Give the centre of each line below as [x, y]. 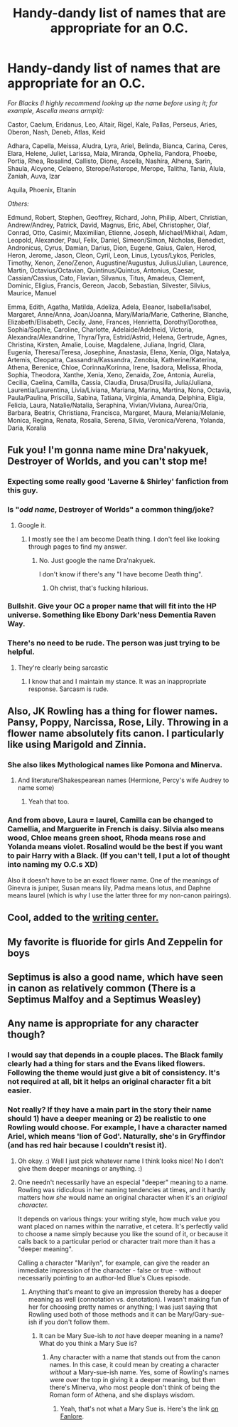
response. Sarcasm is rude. [68, 689]
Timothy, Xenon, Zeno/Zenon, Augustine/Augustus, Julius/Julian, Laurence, [118, 263]
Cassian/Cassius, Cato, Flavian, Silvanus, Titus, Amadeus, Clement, [106, 278]
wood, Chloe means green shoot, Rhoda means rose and [107, 838]
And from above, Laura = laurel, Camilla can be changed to [110, 820]
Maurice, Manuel [32, 293]
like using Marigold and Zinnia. [77, 745]
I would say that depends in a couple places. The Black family [115, 1055]
